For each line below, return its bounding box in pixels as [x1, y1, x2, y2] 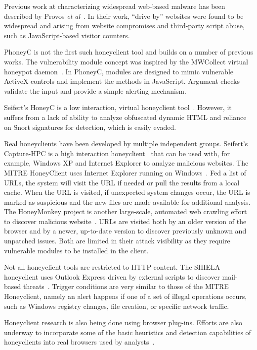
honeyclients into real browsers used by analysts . [4, 337, 155, 347]
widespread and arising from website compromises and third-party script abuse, [4, 20, 245, 31]
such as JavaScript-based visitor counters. [4, 30, 130, 40]
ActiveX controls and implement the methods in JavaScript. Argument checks [4, 76, 240, 86]
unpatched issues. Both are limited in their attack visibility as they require [4, 235, 230, 246]
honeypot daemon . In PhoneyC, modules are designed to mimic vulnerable [4, 66, 234, 76]
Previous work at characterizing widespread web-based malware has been [4, 1, 225, 11]
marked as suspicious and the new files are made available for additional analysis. [4, 196, 251, 207]
